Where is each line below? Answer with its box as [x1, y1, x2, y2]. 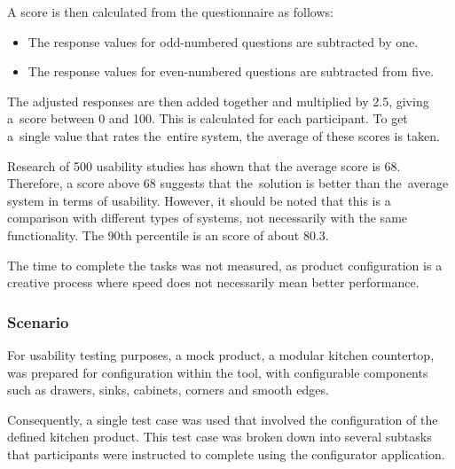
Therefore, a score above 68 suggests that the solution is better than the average [7, 174, 449, 192]
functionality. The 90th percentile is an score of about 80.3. [7, 225, 329, 244]
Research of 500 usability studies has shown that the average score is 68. [7, 156, 401, 175]
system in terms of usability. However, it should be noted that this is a [7, 191, 391, 209]
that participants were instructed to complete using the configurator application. [7, 444, 445, 463]
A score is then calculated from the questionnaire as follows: [7, 3, 333, 20]
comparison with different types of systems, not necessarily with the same [7, 208, 408, 227]
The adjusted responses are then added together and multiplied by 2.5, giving [7, 91, 429, 110]
